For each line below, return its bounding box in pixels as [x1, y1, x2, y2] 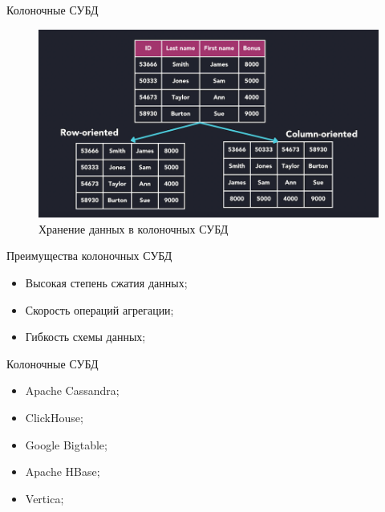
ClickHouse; [25, 408, 83, 425]
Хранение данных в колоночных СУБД [38, 220, 229, 237]
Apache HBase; [25, 463, 100, 480]
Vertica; [25, 490, 64, 506]
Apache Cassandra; [25, 382, 120, 399]
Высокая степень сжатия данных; [25, 274, 188, 291]
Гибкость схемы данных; [25, 328, 146, 345]
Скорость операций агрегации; [25, 301, 174, 318]
